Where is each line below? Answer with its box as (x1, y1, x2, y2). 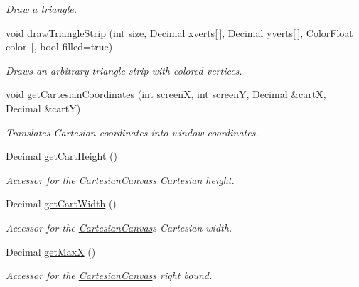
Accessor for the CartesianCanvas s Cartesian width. (6, 220, 232, 234)
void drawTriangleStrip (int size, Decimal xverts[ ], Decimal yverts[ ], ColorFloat (6, 25, 353, 40)
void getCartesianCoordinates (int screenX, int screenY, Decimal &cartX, (6, 87, 326, 102)
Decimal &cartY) (6, 100, 81, 115)
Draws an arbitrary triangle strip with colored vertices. (6, 63, 242, 77)
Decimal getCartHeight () (6, 148, 117, 163)
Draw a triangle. (6, 1, 77, 16)
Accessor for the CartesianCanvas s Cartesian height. (6, 172, 235, 187)
